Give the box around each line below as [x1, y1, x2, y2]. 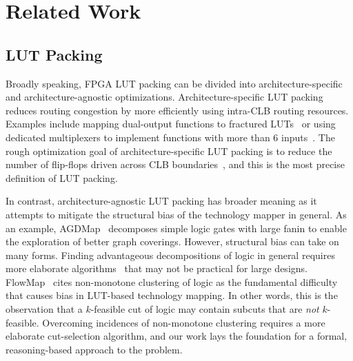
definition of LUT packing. [6, 170, 118, 185]
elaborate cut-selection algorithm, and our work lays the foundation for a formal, [6, 329, 347, 343]
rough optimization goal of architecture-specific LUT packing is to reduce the [6, 143, 332, 158]
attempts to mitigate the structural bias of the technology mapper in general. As [6, 207, 347, 221]
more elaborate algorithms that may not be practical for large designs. [6, 261, 307, 276]
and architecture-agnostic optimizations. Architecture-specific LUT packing [6, 90, 323, 104]
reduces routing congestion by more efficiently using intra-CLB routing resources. [6, 103, 349, 117]
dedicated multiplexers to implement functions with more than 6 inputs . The [6, 130, 335, 144]
